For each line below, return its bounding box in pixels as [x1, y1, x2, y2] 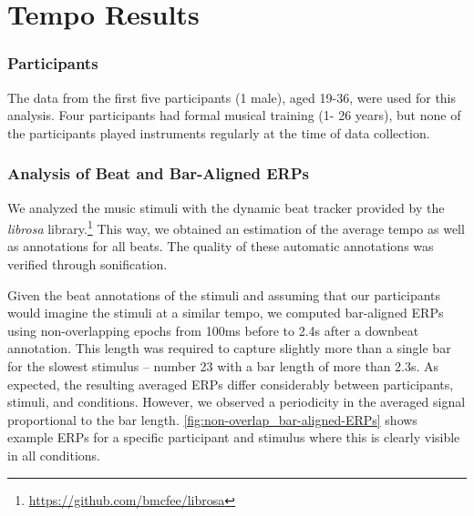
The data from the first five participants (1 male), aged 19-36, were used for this [7, 87, 457, 106]
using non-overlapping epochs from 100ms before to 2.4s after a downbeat [7, 320, 419, 339]
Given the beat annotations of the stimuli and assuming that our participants [7, 285, 441, 304]
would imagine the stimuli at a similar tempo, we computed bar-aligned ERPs [7, 303, 444, 322]
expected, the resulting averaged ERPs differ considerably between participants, [7, 374, 454, 393]
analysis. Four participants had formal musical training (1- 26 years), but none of [7, 106, 461, 125]
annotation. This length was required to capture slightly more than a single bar [7, 339, 451, 358]
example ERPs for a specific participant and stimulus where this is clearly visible [7, 428, 460, 447]
